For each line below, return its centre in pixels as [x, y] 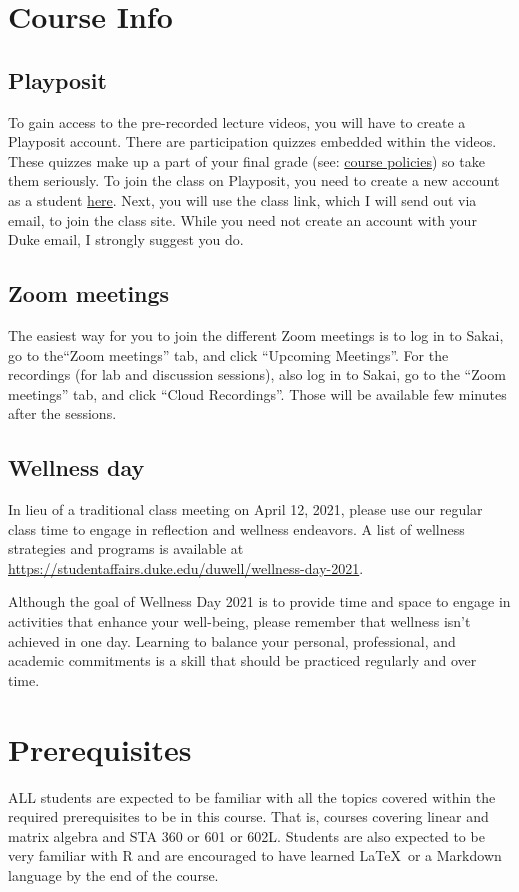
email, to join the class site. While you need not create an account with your [242, 219]
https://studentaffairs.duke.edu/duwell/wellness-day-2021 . [186, 567]
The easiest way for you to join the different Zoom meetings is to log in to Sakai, [256, 334]
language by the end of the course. [113, 874]
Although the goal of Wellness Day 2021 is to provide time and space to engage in [259, 601]
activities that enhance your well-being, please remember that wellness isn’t [239, 621]
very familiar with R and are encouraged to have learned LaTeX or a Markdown [255, 855]
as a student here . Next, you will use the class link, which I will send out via [242, 199]
